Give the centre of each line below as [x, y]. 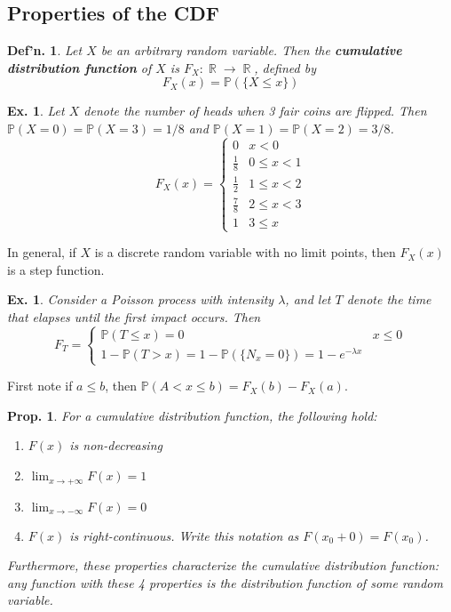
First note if [40, 386]
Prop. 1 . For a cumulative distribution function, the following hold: [192, 415]
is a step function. [56, 269]
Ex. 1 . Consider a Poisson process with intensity [141, 299]
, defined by [285, 67]
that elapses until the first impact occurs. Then [134, 317]
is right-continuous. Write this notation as [184, 535]
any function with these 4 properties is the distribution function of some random [225, 582]
